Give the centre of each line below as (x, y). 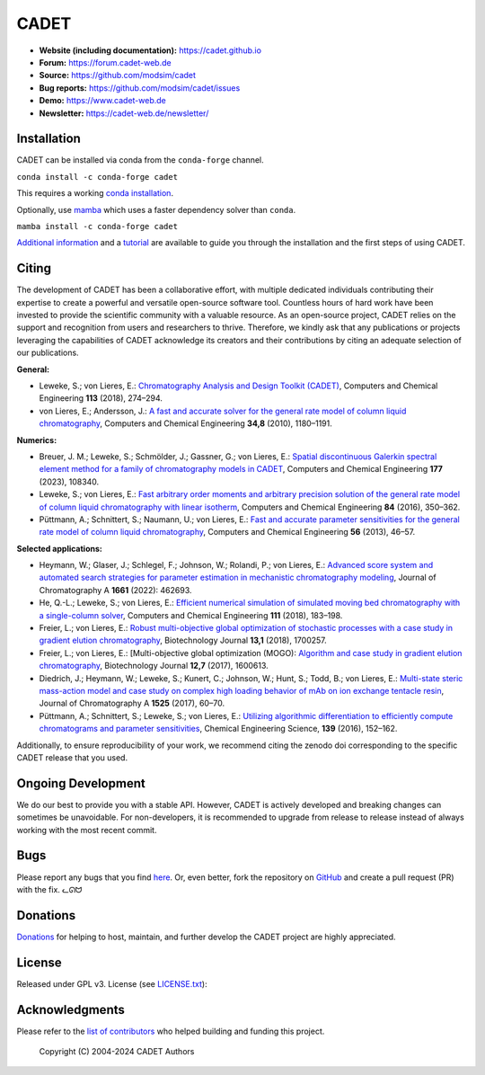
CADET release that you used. (72, 757)
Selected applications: (59, 548)
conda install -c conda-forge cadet (97, 177)
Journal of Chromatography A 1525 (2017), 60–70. (132, 703)
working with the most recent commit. (87, 830)
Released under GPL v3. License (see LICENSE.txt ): (112, 983)
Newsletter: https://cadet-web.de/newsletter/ (124, 113)
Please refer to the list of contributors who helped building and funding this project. (171, 1031)
